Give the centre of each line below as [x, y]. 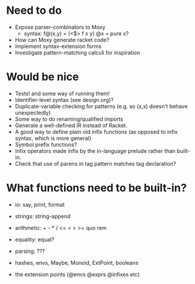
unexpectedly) [33, 112]
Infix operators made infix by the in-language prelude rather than [95, 151]
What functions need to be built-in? [97, 188]
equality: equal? [34, 239]
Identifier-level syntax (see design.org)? [64, 100]
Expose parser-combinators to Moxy [60, 27]
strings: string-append [43, 216]
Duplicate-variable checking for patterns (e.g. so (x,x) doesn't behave [101, 106]
